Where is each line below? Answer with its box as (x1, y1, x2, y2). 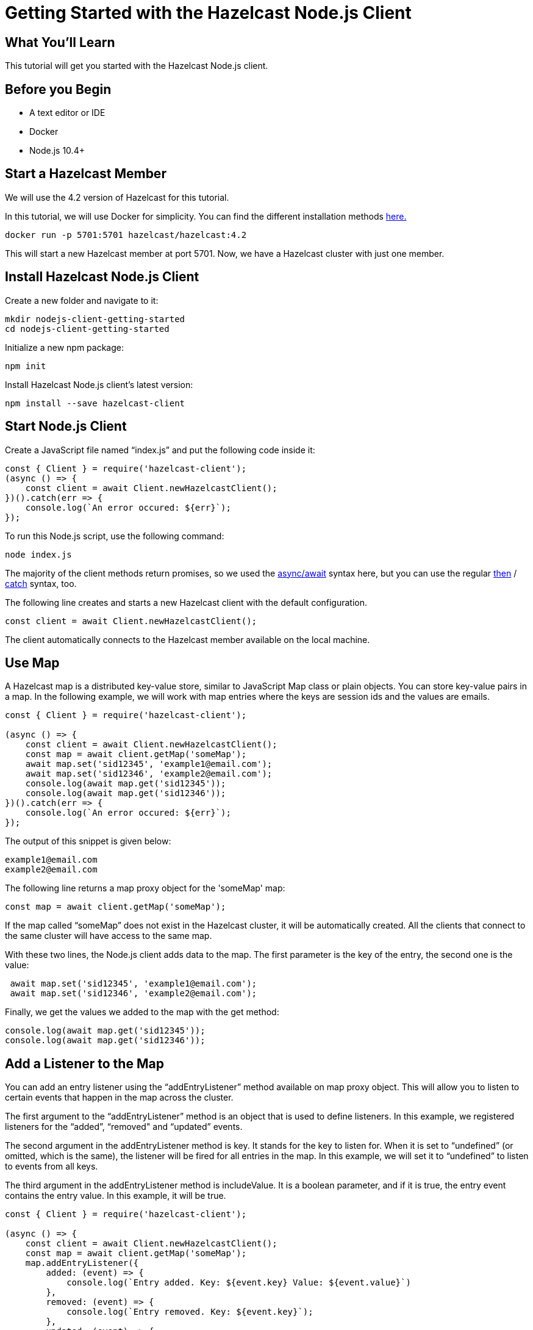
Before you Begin (5, 81, 112, 97)
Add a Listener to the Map (5, 1055, 164, 1071)
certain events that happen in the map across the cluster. (5, 1092, 234, 1103)
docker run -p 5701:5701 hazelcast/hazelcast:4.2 (5, 229, 247, 240)
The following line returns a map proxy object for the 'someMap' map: (5, 883, 285, 894)
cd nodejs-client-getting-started (5, 323, 170, 334)
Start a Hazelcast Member (5, 166, 166, 182)
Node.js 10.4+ (29, 145, 85, 156)
